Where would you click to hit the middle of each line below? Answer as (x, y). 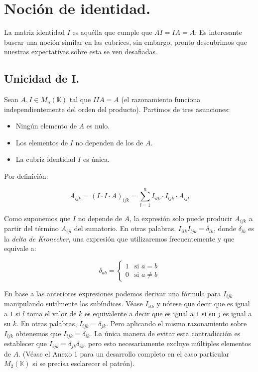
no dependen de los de (109, 142)
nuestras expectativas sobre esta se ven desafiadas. (81, 52)
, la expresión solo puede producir (181, 218)
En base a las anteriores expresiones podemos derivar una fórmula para (113, 293)
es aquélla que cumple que (112, 32)
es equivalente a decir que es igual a (139, 313)
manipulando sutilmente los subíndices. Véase (73, 304)
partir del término (31, 228)
